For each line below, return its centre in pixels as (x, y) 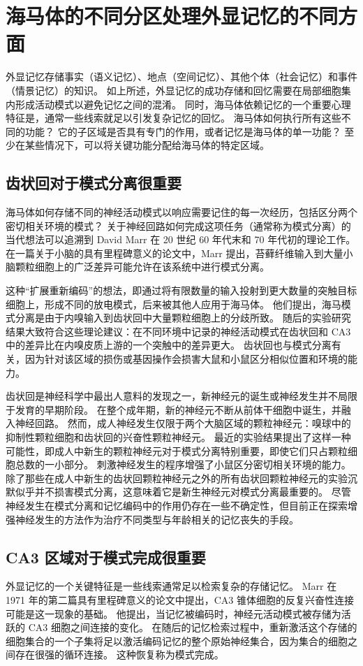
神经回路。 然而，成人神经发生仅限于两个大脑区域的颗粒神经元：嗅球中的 (183, 423)
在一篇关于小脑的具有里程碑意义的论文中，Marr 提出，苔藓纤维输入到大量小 (179, 253)
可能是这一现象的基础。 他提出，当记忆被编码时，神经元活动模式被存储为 (173, 613)
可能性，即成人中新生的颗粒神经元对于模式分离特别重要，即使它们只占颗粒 (177, 450)
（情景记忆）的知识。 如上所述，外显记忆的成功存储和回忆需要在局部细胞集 (178, 90)
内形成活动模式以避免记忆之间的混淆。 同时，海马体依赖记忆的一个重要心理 (178, 104)
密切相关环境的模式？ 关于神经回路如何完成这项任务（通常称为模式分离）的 (178, 225)
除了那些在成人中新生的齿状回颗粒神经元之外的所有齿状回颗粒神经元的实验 (177, 478)
